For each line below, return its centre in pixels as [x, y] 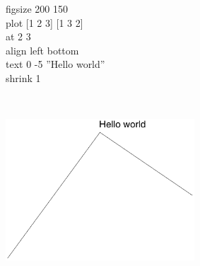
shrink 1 [23, 77]
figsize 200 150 [37, 8]
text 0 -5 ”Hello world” [55, 64]
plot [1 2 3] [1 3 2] [45, 22]
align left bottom [42, 50]
